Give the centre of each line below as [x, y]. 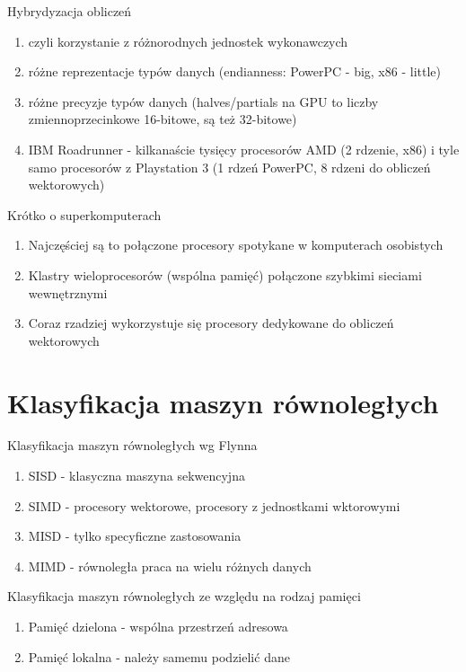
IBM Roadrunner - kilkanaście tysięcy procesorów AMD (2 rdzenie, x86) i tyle [244, 149]
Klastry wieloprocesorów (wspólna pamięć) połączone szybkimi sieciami [225, 274]
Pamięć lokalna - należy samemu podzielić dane [159, 656]
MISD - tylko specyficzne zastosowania [135, 536]
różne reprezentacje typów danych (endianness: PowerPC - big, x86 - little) [234, 71]
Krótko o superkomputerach [84, 214]
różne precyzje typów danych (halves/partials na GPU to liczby [203, 101]
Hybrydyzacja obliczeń [70, 11]
